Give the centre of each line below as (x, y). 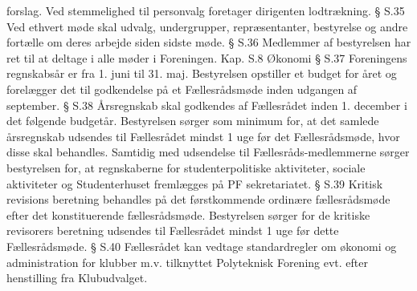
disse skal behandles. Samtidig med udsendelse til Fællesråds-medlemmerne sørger (208, 152)
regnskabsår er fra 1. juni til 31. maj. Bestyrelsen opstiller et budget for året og (202, 73)
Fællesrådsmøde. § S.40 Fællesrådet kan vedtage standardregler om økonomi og (202, 246)
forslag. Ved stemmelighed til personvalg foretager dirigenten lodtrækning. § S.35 (206, 10)
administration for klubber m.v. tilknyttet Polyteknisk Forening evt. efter (187, 262)
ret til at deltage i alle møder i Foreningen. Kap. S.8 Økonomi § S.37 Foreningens (207, 57)
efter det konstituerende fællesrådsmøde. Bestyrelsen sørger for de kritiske (188, 214)
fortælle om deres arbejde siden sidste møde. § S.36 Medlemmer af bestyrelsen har (209, 42)
